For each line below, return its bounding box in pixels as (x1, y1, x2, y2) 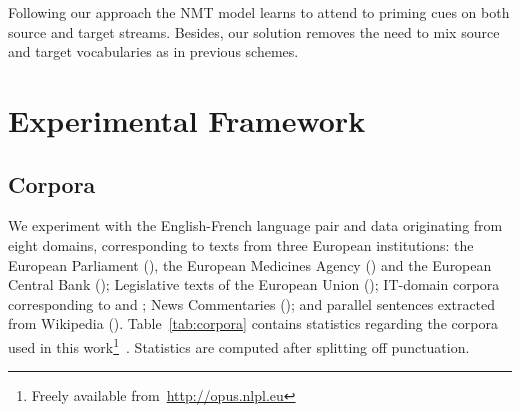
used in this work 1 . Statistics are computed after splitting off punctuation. (8, 333, 470, 357)
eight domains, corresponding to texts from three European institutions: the (8, 234, 474, 255)
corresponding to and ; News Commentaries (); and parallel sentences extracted (8, 293, 496, 314)
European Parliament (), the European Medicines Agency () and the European (8, 254, 492, 275)
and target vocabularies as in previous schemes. (8, 41, 299, 62)
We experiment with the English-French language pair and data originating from (8, 215, 503, 236)
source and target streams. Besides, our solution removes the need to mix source (8, 21, 500, 42)
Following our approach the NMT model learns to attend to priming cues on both (8, 2, 510, 22)
